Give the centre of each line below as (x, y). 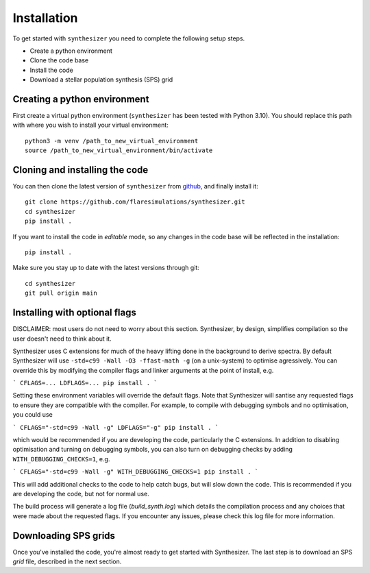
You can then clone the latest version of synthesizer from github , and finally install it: (135, 186)
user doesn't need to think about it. (62, 339)
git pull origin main (61, 293)
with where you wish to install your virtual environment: (91, 125)
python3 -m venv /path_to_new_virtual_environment (112, 141)
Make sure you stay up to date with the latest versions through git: (106, 268)
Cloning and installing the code (81, 170)
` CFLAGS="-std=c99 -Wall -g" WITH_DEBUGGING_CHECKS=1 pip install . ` (136, 472)
